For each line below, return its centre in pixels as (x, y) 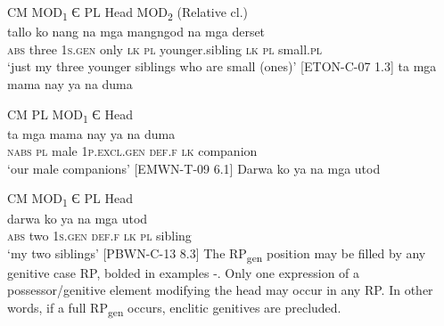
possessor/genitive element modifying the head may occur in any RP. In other (220, 290)
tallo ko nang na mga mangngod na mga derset (136, 32)
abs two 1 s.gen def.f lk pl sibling (99, 236)
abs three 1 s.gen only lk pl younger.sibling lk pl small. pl (165, 49)
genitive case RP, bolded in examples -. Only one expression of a (184, 272)
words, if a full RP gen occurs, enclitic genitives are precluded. (174, 309)
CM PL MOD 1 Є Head (70, 115)
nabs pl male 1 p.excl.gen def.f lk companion (132, 151)
